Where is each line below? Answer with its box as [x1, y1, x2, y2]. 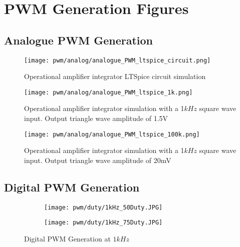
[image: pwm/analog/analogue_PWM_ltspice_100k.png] [24, 130, 200, 138]
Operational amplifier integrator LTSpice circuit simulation [24, 71, 206, 81]
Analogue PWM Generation [4, 32, 153, 47]
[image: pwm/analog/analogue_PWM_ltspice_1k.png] [24, 88, 193, 96]
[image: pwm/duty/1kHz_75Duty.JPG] [44, 219, 163, 226]
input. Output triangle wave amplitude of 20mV [24, 154, 171, 165]
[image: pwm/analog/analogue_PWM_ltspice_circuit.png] [24, 56, 211, 64]
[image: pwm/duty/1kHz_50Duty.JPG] [44, 203, 163, 211]
